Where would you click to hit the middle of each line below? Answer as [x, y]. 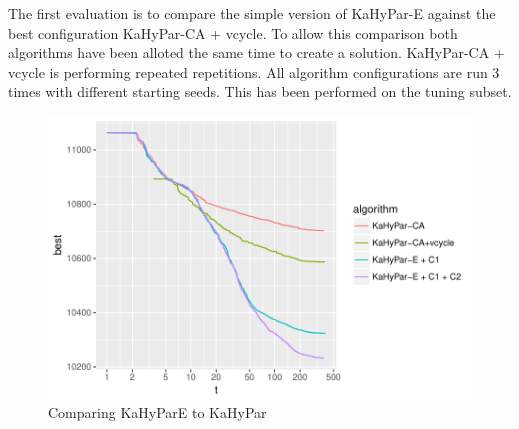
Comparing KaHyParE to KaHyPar [157, 412]
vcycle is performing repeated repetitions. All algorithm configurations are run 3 [254, 71]
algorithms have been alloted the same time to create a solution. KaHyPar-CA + [256, 52]
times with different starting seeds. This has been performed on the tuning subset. [260, 91]
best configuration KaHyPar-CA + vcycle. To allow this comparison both [233, 32]
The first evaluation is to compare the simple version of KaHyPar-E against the [252, 13]
